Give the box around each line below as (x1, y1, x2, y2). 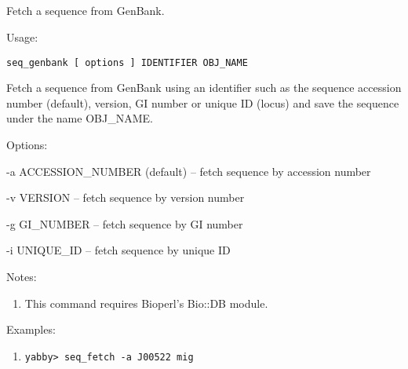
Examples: (6, 321, 56, 338)
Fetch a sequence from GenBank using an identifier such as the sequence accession (6, 79, 402, 96)
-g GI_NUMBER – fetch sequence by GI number (6, 215, 243, 232)
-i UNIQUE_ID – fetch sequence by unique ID (6, 242, 231, 258)
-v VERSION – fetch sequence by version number (6, 189, 245, 206)
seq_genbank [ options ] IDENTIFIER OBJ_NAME (6, 57, 248, 68)
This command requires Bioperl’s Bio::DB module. (24, 294, 268, 311)
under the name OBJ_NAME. (6, 110, 153, 126)
